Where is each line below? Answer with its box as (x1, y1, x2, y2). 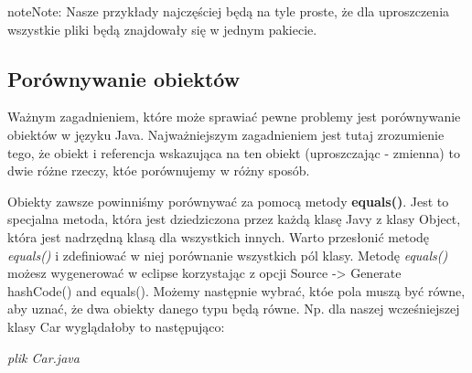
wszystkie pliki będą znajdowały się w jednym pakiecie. (7, 19, 317, 38)
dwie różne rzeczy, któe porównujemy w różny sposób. (7, 161, 310, 180)
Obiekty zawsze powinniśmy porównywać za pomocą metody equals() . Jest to (7, 191, 449, 210)
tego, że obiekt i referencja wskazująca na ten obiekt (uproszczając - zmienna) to (7, 143, 460, 162)
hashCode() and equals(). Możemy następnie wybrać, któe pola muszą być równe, (7, 281, 466, 300)
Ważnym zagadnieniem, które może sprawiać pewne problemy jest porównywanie (7, 107, 461, 126)
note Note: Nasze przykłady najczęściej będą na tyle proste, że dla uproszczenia (7, 2, 450, 20)
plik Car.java (7, 347, 80, 367)
